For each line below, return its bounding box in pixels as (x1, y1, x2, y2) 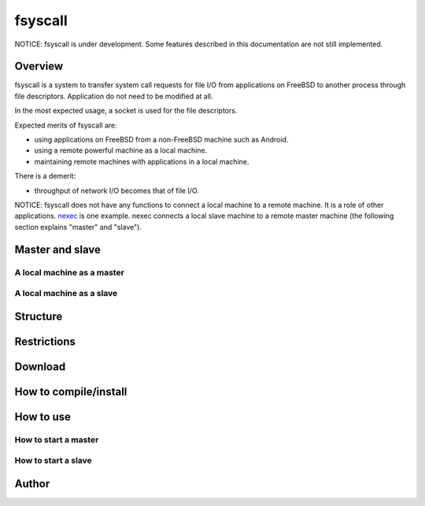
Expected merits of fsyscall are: (14, 120, 117, 130)
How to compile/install (14, 385, 128, 398)
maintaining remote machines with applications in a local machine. (34, 157, 249, 166)
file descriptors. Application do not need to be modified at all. (14, 91, 213, 101)
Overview (14, 60, 64, 73)
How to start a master (14, 434, 99, 445)
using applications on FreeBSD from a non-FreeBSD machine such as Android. (34, 135, 289, 145)
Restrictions (14, 334, 76, 348)
